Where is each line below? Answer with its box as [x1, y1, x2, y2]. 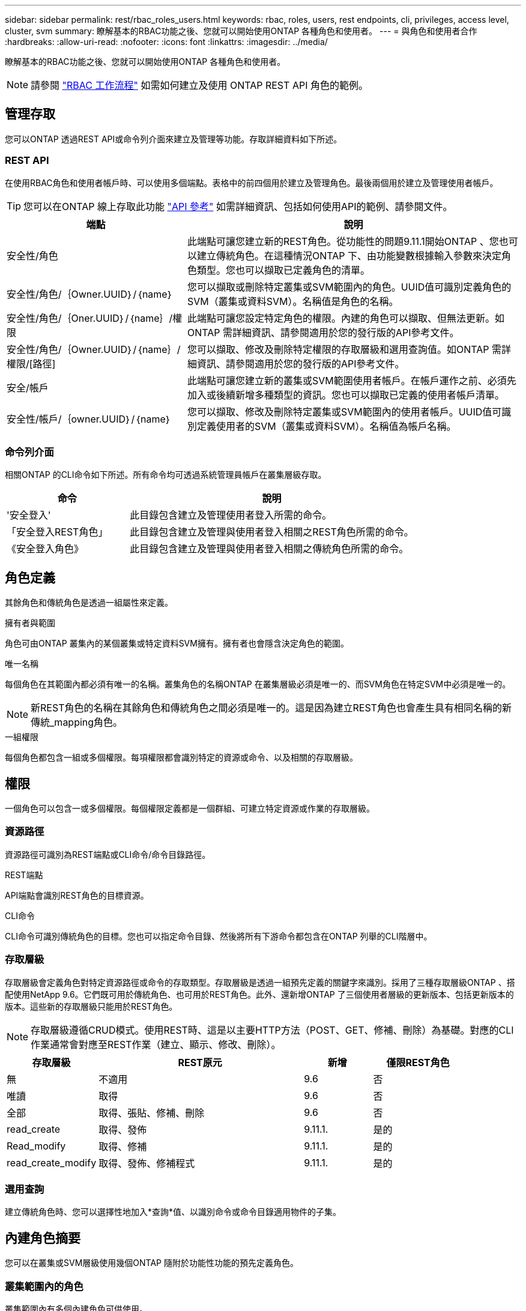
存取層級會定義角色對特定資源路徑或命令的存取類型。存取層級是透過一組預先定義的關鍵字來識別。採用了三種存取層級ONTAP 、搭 [5, 977, 515, 987]
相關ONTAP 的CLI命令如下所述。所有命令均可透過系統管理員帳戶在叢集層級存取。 [5, 469, 327, 480]
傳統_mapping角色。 [31, 716, 123, 729]
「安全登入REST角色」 [7, 526, 108, 538]
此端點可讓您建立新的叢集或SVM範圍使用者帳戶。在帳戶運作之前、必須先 [187, 374, 516, 387]
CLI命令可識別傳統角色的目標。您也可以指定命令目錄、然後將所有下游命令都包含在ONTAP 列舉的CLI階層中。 [5, 930, 432, 941]
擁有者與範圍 [5, 618, 55, 628]
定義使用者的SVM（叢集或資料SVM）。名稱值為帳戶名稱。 [196, 420, 456, 432]
